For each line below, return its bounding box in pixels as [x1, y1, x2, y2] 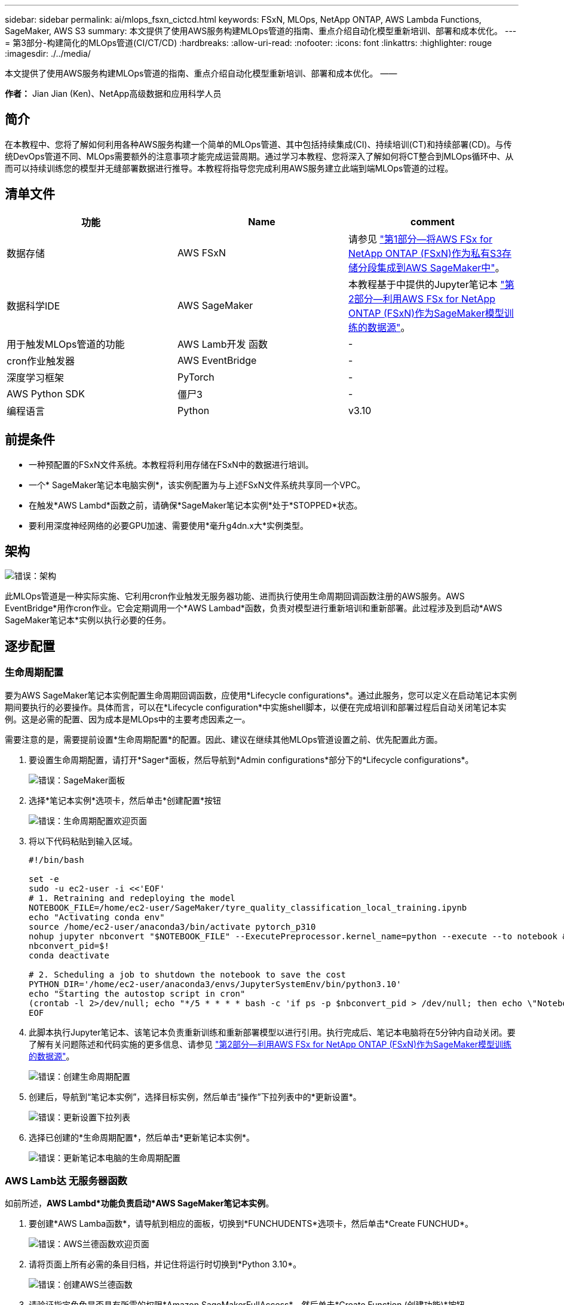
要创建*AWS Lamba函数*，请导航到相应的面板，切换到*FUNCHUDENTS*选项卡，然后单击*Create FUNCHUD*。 [29, 1218, 474, 1229]
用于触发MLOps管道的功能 [7, 338, 125, 350]
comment [410, 215, 455, 228]
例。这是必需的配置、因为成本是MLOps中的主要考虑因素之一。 [5, 713, 250, 724]
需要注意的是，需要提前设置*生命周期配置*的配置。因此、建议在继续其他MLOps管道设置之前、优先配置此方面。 [5, 734, 443, 745]
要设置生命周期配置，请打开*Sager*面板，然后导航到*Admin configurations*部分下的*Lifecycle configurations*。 [29, 754, 474, 765]
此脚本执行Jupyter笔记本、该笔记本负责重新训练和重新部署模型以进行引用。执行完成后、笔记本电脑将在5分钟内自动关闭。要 [29, 1027, 516, 1037]
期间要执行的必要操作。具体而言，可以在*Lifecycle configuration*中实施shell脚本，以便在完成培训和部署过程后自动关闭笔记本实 [5, 701, 507, 712]
